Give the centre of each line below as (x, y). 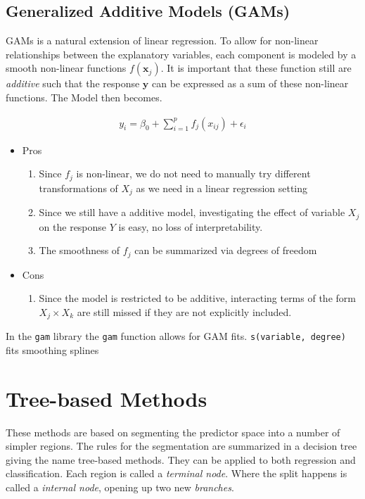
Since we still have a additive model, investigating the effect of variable (192, 212)
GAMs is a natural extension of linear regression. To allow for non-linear (162, 40)
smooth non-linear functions (66, 68)
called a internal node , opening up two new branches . (120, 487)
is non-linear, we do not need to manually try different (193, 173)
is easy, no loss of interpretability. (191, 226)
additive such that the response (73, 83)
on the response (73, 226)
